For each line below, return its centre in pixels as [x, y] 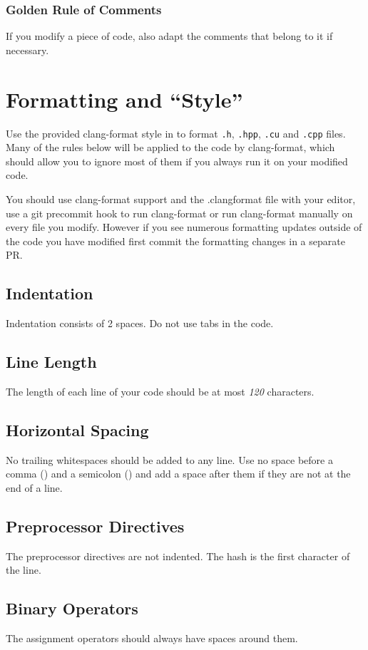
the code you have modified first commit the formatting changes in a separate [175, 241]
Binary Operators [72, 608]
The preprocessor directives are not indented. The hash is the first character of [178, 556]
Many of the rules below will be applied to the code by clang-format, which [170, 147]
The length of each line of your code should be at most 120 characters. [160, 391]
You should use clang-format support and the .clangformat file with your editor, [181, 198]
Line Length [51, 362]
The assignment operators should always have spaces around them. [152, 638]
